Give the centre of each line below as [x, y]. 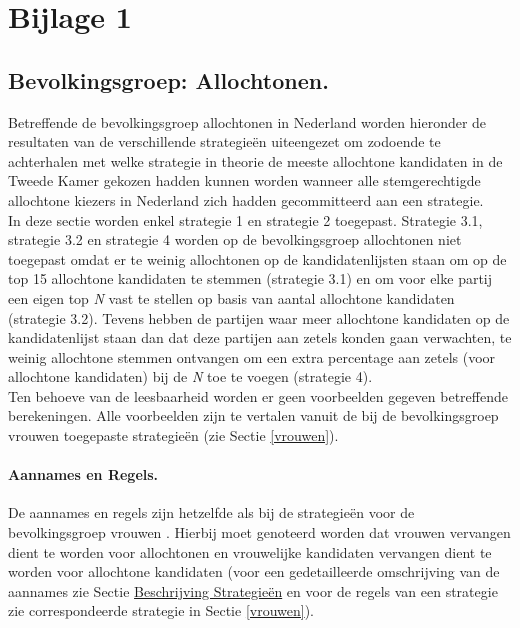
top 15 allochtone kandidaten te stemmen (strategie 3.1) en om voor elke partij [250, 278]
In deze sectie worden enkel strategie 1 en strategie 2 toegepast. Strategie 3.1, [245, 219]
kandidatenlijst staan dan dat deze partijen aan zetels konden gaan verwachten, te [260, 337]
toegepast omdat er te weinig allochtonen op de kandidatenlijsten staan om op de [257, 258]
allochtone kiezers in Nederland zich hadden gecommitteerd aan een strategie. [246, 199]
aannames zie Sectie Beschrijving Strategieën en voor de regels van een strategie [253, 590]
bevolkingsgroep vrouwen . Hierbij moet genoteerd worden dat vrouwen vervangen [259, 532]
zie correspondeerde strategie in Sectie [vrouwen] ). [161, 610]
